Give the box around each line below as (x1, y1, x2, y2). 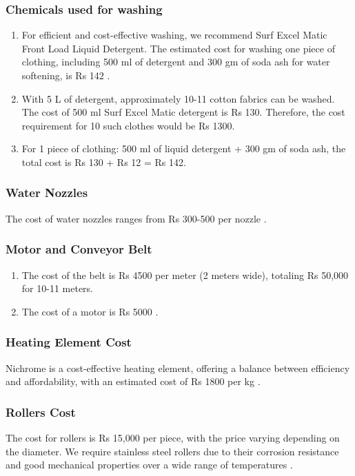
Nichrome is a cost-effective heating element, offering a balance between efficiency (6, 360, 350, 375)
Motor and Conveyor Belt (6, 240, 152, 258)
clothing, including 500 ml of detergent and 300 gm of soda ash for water (21, 54, 330, 69)
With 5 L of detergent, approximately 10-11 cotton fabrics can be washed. (21, 91, 335, 105)
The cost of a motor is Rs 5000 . (21, 304, 159, 318)
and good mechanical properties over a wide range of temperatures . (6, 457, 293, 472)
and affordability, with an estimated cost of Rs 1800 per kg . (6, 374, 261, 389)
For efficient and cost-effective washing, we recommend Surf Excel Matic (21, 28, 327, 42)
